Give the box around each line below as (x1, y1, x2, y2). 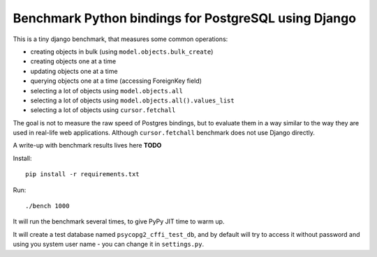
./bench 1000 (25, 202, 70, 210)
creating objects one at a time (30, 57, 117, 65)
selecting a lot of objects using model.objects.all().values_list (30, 96, 235, 104)
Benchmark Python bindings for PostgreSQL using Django (13, 10, 356, 26)
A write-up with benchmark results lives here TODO (13, 141, 162, 150)
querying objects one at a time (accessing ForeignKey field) (30, 77, 202, 85)
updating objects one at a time (30, 67, 118, 75)
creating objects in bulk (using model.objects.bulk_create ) (30, 47, 214, 56)
